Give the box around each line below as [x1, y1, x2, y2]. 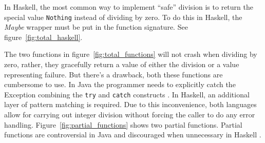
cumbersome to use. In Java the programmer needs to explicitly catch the [4, 79, 236, 90]
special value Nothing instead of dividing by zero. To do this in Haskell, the [4, 11, 242, 22]
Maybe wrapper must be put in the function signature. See [4, 22, 188, 32]
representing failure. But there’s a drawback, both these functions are [4, 69, 223, 79]
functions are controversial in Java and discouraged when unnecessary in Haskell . [4, 129, 261, 140]
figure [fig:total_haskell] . [4, 31, 83, 42]
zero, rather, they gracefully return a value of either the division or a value [4, 59, 239, 70]
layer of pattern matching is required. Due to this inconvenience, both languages [4, 99, 257, 110]
